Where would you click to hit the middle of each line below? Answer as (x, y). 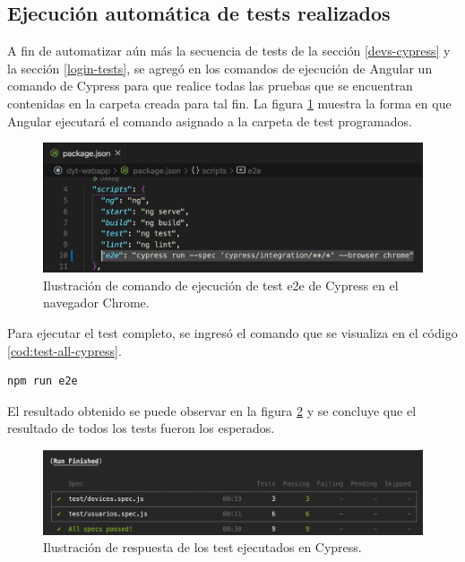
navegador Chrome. (96, 303)
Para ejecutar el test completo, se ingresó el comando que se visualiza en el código (232, 333)
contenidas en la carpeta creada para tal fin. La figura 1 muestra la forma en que (229, 103)
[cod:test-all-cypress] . (65, 350)
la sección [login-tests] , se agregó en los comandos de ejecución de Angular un (220, 68)
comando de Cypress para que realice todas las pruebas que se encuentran (210, 86)
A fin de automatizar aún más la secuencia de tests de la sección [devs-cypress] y (229, 51)
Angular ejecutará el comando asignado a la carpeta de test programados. (210, 121)
